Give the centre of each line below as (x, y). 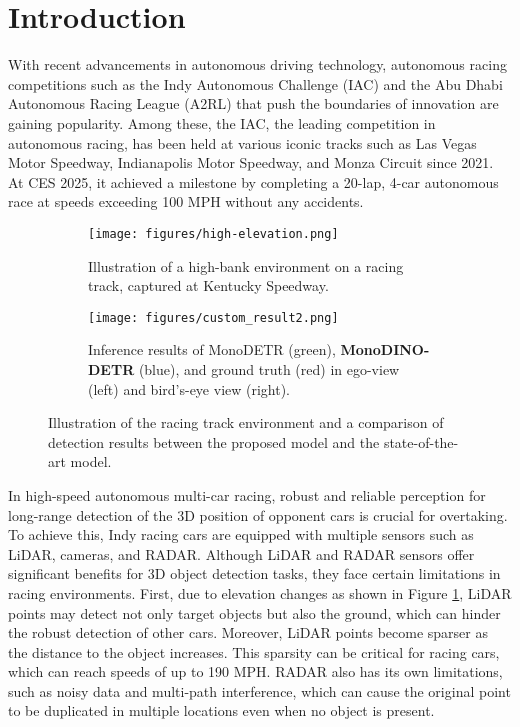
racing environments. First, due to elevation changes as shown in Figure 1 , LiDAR (260, 592)
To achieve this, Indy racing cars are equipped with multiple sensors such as (241, 534)
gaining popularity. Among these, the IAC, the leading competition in (222, 122)
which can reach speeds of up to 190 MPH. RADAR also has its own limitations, (255, 671)
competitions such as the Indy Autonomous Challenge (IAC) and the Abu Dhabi (255, 83)
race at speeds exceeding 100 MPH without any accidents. (186, 201)
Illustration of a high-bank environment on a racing (246, 265)
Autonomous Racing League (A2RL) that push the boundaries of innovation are (253, 103)
